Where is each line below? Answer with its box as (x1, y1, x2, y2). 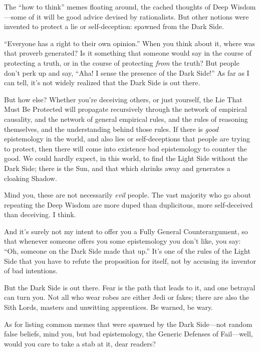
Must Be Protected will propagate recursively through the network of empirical (4, 104, 247, 114)
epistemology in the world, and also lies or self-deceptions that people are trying (4, 133, 250, 144)
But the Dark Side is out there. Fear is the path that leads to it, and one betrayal (4, 282, 255, 292)
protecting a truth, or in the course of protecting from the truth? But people (4, 57, 239, 68)
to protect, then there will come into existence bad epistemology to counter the (4, 143, 247, 153)
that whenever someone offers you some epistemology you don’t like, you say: (4, 236, 241, 246)
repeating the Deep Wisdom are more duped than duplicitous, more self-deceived (4, 199, 253, 210)
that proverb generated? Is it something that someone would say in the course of (4, 48, 252, 58)
